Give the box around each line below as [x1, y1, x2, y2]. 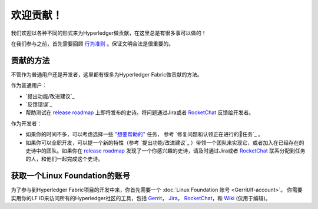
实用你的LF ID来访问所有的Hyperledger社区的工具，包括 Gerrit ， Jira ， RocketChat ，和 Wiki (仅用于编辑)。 [11, 194, 271, 201]
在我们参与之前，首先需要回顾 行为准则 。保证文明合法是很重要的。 [11, 40, 174, 47]
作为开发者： [11, 120, 42, 127]
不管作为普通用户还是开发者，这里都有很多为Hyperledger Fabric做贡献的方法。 [11, 71, 203, 78]
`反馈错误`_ [25, 101, 52, 108]
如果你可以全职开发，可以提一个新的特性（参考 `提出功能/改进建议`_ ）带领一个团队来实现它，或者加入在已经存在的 [25, 139, 304, 146]
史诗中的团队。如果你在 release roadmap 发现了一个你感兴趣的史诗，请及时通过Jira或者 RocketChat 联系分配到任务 [25, 147, 306, 154]
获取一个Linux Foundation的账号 [11, 171, 131, 181]
